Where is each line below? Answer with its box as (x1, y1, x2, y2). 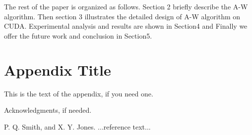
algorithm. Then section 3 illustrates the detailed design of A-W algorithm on (4, 11, 241, 21)
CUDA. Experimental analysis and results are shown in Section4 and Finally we (4, 21, 248, 31)
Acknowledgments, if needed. (4, 105, 92, 115)
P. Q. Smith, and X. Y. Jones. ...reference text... (4, 121, 151, 132)
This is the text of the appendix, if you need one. (4, 88, 153, 98)
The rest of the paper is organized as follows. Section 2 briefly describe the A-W (4, 1, 248, 11)
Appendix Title (4, 59, 111, 80)
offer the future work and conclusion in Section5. (4, 30, 152, 41)
